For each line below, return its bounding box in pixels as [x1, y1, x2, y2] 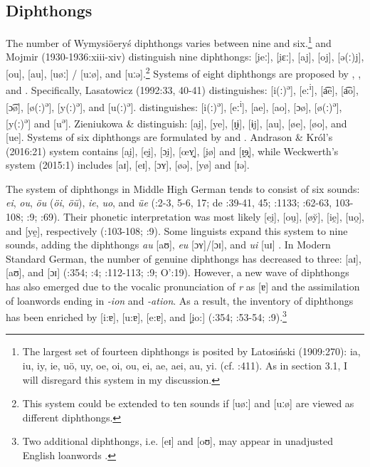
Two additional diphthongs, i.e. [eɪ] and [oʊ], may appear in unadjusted [22, 434, 333, 448]
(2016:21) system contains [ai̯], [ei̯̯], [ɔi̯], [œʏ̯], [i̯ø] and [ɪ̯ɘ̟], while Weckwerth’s [6, 143, 339, 158]
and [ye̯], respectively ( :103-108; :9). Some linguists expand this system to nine [6, 223, 348, 238]
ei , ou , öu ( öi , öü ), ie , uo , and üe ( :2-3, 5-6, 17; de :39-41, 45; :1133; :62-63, [6, 195, 332, 210]
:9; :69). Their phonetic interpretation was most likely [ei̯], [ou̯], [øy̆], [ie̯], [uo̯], [26, 209, 364, 224]
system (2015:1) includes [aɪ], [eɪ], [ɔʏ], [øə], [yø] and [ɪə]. [6, 157, 250, 172]
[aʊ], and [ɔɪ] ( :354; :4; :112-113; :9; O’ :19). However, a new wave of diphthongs [6, 265, 349, 280]
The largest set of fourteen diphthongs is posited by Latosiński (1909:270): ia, [22, 344, 361, 359]
